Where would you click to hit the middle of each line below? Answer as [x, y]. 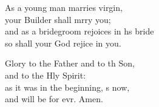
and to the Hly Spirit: [46, 75]
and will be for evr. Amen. [54, 99]
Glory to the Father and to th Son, [70, 63]
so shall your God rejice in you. [63, 43]
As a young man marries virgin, [64, 7]
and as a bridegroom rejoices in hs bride [79, 31]
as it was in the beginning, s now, [67, 87]
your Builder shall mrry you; [58, 19]
